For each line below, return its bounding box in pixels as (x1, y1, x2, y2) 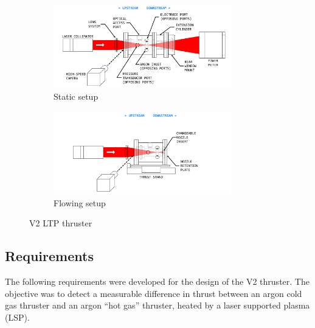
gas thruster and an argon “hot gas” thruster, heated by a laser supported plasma (5, 299, 310, 312)
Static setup (54, 89, 99, 102)
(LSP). (5, 310, 30, 323)
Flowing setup (54, 196, 106, 209)
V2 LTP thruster (29, 217, 92, 229)
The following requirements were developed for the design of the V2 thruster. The (5, 274, 310, 287)
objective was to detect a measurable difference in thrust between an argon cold (5, 287, 302, 299)
